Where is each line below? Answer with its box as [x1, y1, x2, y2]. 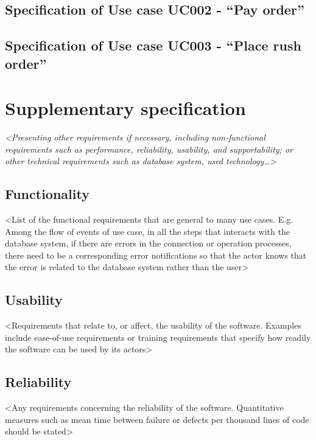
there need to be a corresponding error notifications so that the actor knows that [5, 248, 307, 261]
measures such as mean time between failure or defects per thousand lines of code [5, 413, 309, 425]
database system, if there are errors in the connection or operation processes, [5, 237, 292, 250]
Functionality [5, 184, 90, 203]
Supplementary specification [5, 96, 246, 120]
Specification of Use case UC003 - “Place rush [5, 36, 301, 55]
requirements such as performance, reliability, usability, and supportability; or [5, 142, 293, 155]
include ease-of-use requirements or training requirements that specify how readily [5, 330, 311, 343]
